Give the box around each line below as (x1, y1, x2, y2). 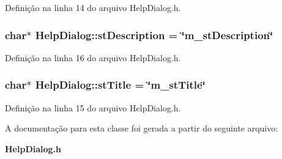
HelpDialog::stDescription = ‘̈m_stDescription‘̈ (35, 27, 273, 42)
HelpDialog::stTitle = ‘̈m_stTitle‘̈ (35, 77, 206, 92)
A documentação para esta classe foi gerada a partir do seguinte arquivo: (5, 122, 278, 135)
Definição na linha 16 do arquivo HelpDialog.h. (5, 51, 181, 64)
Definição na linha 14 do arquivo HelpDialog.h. (5, 1, 181, 13)
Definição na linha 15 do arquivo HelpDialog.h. (5, 101, 181, 114)
